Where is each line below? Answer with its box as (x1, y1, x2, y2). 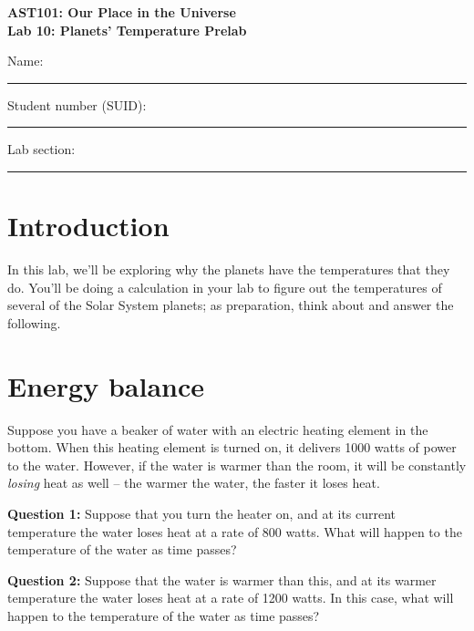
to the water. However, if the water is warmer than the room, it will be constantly (7, 455, 467, 474)
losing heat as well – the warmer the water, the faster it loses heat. (7, 473, 380, 492)
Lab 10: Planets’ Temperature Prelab (7, 20, 247, 39)
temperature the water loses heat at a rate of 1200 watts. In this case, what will (7, 588, 454, 607)
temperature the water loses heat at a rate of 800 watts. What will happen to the (7, 522, 462, 541)
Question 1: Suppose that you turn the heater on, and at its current (7, 503, 397, 522)
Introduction (7, 207, 170, 244)
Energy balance (7, 367, 204, 404)
